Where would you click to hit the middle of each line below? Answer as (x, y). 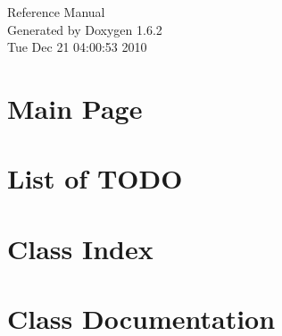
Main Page (75, 108)
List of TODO (95, 178)
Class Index (80, 248)
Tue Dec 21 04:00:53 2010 (77, 47)
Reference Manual (56, 12)
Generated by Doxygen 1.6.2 (85, 29)
